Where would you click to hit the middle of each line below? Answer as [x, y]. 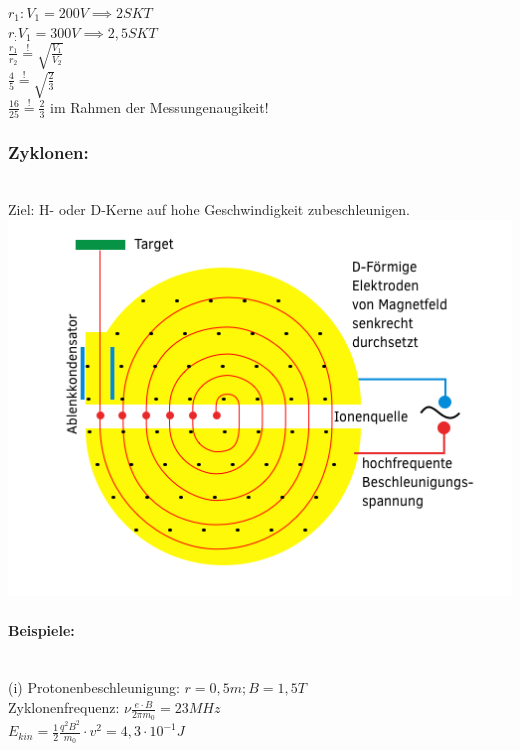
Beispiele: [41, 629]
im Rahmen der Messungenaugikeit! [159, 106]
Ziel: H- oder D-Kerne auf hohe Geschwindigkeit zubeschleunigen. [209, 209]
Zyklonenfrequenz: [64, 707]
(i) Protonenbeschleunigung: [94, 687]
